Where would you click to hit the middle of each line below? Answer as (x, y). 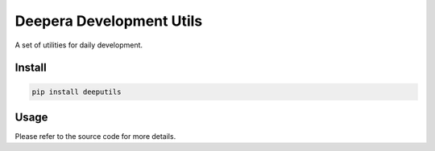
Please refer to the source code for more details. (95, 137)
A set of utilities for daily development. (79, 45)
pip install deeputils (77, 92)
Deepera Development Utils (109, 21)
